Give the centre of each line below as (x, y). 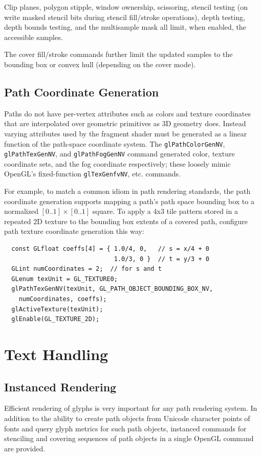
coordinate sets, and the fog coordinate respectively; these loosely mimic (117, 163)
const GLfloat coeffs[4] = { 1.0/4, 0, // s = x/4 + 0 (110, 249)
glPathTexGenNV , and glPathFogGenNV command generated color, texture (119, 154)
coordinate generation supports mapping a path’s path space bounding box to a (129, 201)
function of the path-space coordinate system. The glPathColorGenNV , (115, 143)
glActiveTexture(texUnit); (57, 309)
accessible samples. (34, 37)
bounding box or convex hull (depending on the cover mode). (100, 64)
